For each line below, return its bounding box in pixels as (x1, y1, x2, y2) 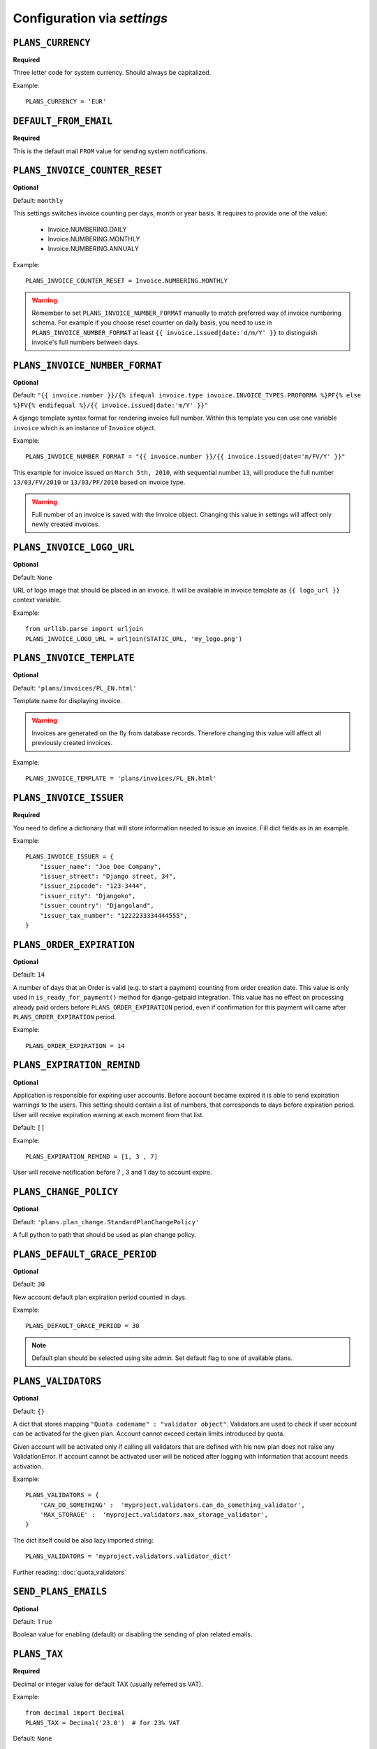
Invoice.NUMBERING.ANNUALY (47, 245, 139, 253)
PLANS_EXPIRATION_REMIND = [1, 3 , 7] (25, 1152, 158, 1161)
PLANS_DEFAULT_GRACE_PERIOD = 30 (25, 1322, 140, 1330)
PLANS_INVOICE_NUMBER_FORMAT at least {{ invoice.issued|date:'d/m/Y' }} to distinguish (31, 328, 318, 337)
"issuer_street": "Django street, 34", (39, 872, 177, 881)
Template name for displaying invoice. (13, 697, 122, 705)
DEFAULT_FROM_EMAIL (13, 115, 113, 127)
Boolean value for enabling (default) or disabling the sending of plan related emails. (13, 1630, 253, 1638)
